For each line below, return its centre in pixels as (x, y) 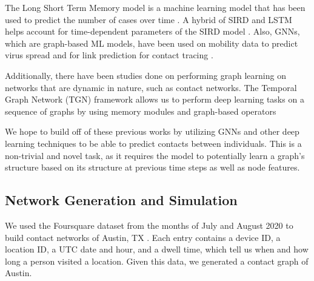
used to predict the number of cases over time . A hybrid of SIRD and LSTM (149, 19)
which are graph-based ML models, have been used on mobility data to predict (152, 43)
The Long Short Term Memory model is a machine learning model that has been (155, 7)
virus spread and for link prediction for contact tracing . (109, 55)
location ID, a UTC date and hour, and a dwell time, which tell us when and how (157, 249)
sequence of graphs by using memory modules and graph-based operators (141, 111)
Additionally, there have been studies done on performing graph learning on (145, 75)
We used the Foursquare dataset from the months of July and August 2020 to (149, 225)
